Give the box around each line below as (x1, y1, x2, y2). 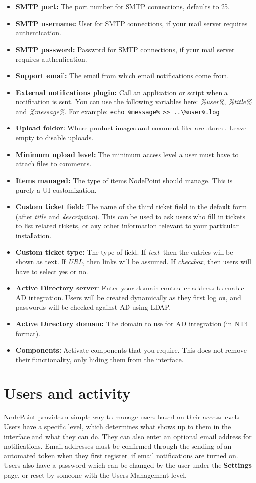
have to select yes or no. (15, 266, 88, 276)
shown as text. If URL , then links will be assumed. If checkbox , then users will (15, 256, 252, 266)
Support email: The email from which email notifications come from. (15, 70, 229, 80)
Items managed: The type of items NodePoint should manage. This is (15, 175, 233, 185)
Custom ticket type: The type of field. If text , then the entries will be (15, 247, 233, 257)
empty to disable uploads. (15, 132, 94, 142)
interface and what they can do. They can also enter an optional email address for (4, 431, 252, 441)
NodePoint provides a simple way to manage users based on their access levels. (4, 412, 241, 422)
